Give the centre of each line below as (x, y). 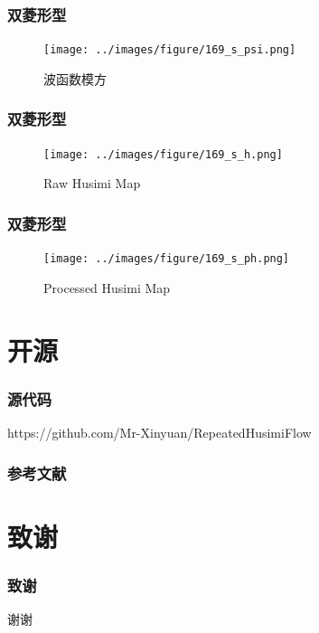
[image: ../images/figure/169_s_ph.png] (167, 259)
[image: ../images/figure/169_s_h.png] (163, 154)
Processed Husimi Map (107, 287)
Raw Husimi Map (92, 183)
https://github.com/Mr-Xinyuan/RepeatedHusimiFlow (159, 432)
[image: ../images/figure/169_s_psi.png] (170, 50)
